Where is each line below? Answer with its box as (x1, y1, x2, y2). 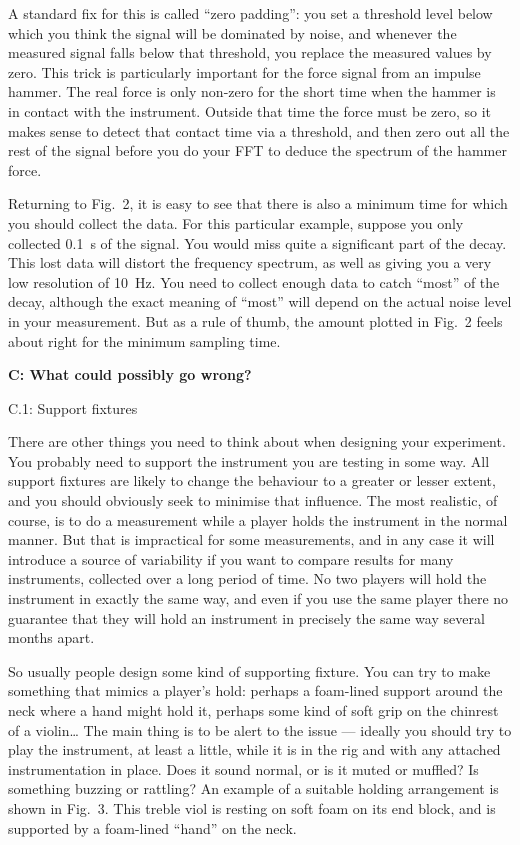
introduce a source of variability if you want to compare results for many (8, 548, 454, 569)
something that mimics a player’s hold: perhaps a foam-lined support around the (8, 680, 503, 701)
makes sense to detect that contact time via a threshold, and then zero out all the (8, 120, 510, 141)
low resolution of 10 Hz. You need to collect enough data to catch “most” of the (8, 271, 500, 292)
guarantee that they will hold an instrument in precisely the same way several (8, 607, 485, 628)
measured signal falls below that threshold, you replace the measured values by (8, 42, 492, 63)
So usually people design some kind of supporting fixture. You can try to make (8, 660, 491, 681)
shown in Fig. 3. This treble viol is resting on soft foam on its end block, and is (8, 797, 496, 818)
